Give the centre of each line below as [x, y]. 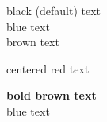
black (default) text [54, 10]
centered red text [48, 68]
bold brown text [52, 95]
